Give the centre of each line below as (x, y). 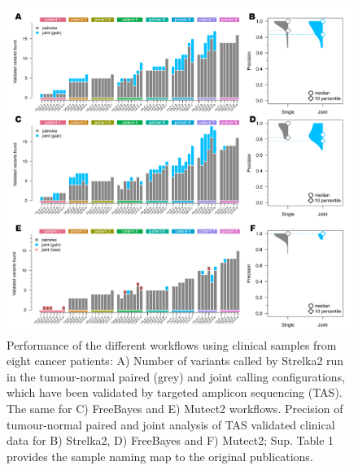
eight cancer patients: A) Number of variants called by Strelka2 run (175, 361)
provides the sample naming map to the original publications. (160, 456)
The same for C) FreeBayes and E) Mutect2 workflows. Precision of (175, 408)
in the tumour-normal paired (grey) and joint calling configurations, (176, 376)
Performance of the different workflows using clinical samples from (172, 344)
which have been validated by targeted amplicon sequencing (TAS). (175, 392)
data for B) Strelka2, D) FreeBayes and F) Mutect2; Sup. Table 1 (170, 440)
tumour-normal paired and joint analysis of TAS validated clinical (171, 424)
